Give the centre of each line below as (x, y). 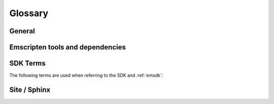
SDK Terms (27, 63)
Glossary (29, 13)
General (22, 31)
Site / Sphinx (30, 90)
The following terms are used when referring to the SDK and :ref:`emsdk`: (86, 75)
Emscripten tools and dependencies (68, 47)
